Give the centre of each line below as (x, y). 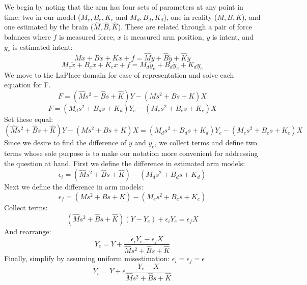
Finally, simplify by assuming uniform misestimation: (87, 258)
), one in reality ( (190, 17)
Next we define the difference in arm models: (74, 187)
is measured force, (87, 37)
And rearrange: (28, 231)
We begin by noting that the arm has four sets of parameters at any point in (124, 7)
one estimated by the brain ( (49, 27)
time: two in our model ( (43, 17)
